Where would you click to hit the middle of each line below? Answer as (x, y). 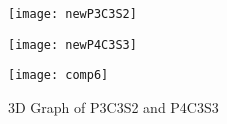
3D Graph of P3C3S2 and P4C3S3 (113, 106)
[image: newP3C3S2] (72, 14)
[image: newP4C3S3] (72, 44)
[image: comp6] (58, 75)
